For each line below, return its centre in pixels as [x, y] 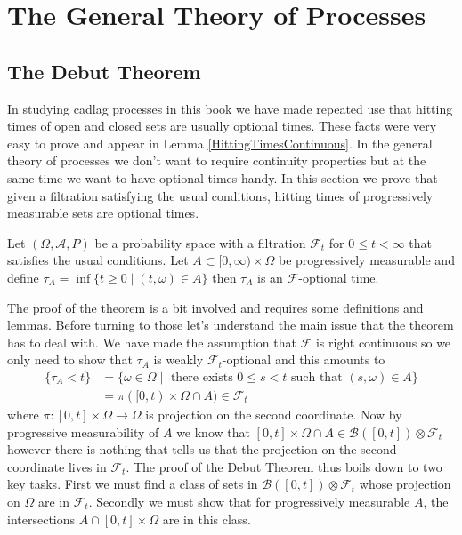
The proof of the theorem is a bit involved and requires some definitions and [215, 307]
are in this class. [207, 519]
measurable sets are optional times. [103, 213]
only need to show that [70, 359]
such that [316, 377]
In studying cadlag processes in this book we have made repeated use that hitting [230, 108]
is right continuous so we [383, 342]
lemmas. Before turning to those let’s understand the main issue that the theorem [231, 325]
